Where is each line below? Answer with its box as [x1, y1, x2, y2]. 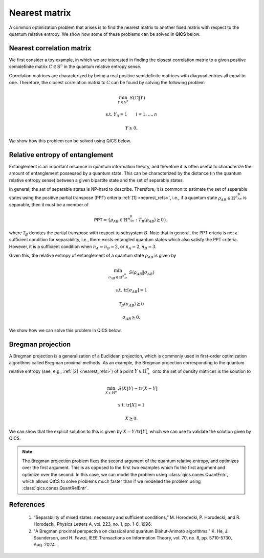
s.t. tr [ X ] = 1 [118, 402, 145, 408]
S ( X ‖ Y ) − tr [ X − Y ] [118, 386, 158, 391]
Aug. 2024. [33, 542, 56, 548]
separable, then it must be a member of [9, 201, 89, 207]
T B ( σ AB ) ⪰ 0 [119, 301, 144, 308]
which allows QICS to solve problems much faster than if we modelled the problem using [22, 478, 201, 484]
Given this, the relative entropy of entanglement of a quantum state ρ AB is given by [9, 252, 176, 259]
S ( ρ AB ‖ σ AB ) [129, 269, 155, 276]
